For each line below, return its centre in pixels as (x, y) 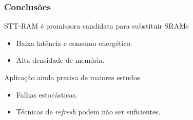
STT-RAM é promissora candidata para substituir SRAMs (96, 26)
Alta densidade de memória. (60, 60)
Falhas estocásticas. (47, 94)
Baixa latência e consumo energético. (74, 43)
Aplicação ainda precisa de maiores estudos (72, 77)
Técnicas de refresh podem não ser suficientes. (88, 112)
